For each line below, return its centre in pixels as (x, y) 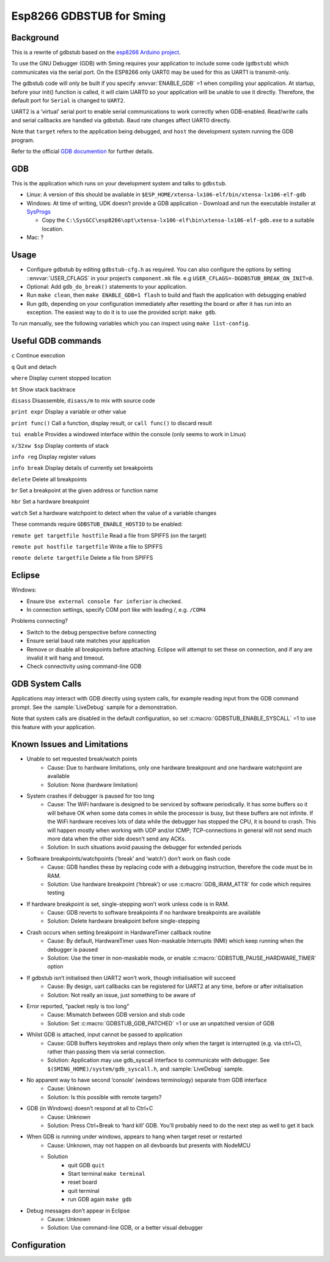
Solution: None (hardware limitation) (93, 785)
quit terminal (84, 1190)
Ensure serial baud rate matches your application (88, 641)
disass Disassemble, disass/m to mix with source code (83, 400)
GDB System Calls (46, 684)
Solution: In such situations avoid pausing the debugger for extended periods (145, 847)
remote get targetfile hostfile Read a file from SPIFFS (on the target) (109, 535)
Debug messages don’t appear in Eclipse (78, 1211)
